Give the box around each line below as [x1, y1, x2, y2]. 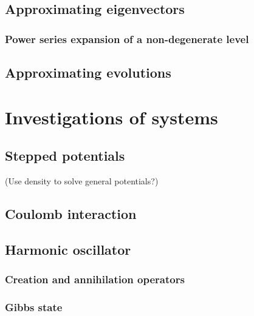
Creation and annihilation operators [5, 272, 185, 287]
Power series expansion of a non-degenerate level [5, 31, 249, 46]
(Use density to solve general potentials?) [5, 174, 159, 187]
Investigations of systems [5, 104, 218, 129]
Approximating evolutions [5, 63, 171, 82]
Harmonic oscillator [5, 240, 131, 258]
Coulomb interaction [5, 204, 137, 223]
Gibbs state [5, 299, 63, 314]
